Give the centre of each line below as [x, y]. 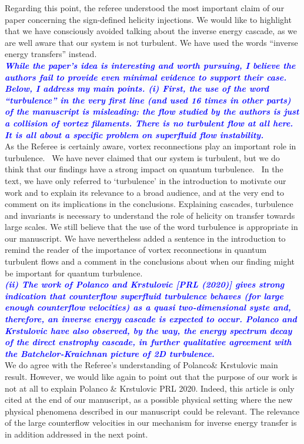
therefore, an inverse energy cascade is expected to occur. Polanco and [151, 319]
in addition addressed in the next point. [76, 434]
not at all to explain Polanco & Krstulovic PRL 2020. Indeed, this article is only [150, 388]
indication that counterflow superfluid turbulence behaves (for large [144, 296]
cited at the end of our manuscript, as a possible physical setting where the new [149, 400]
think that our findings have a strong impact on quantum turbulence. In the [144, 169]
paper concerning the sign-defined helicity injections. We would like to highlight [148, 19]
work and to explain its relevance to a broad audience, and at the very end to [145, 192]
